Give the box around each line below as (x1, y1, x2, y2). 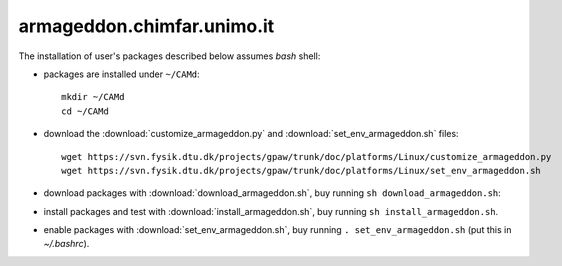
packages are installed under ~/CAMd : (43, 68, 200, 80)
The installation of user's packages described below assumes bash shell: (18, 50, 321, 62)
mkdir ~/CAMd (61, 91, 125, 103)
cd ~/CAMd (61, 105, 109, 117)
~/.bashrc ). (43, 238, 90, 250)
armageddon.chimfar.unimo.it (18, 15, 275, 37)
